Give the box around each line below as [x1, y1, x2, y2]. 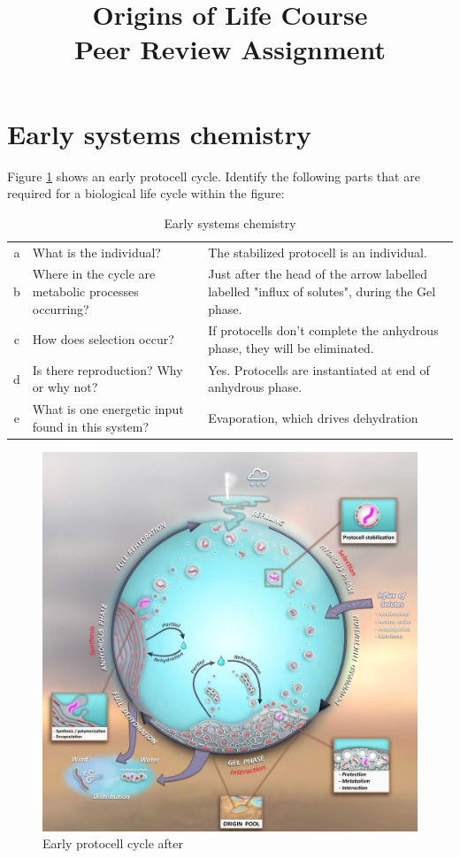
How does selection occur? [32, 330, 174, 349]
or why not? [32, 378, 98, 396]
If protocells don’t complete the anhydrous [208, 321, 439, 340]
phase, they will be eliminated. [208, 339, 374, 356]
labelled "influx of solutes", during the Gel [208, 281, 436, 300]
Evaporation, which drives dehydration [208, 409, 418, 427]
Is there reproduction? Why [32, 360, 183, 379]
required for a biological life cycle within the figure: [7, 184, 285, 203]
